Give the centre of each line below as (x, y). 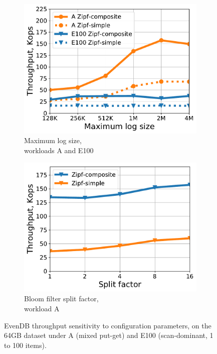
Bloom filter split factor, (61, 299)
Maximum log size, (53, 140)
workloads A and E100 (59, 150)
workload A (42, 309)
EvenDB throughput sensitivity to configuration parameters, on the (108, 325)
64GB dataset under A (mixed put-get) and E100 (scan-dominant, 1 (109, 335)
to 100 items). (25, 345)
